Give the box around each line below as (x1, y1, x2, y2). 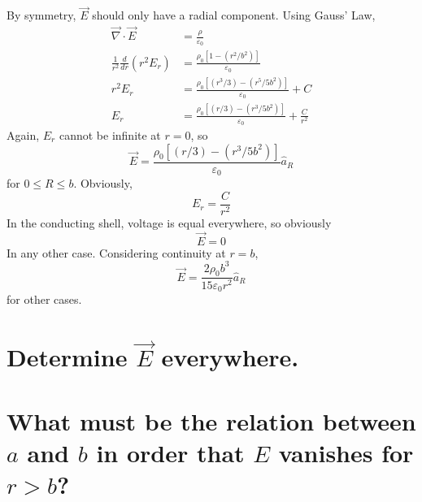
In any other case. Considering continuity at (7, 244, 226, 261)
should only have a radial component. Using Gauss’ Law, (92, 6, 376, 24)
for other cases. (7, 290, 82, 307)
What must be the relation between (7, 404, 416, 437)
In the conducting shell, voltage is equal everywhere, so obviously (7, 214, 332, 231)
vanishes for (278, 435, 414, 469)
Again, (7, 127, 40, 144)
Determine (7, 340, 128, 374)
